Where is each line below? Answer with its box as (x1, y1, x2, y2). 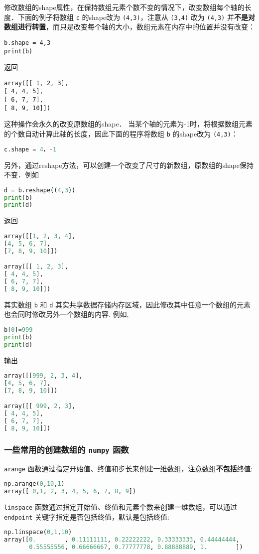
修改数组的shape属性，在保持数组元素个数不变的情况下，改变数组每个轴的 (4, 2, 245, 12)
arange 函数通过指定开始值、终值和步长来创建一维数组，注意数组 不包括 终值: (4, 463, 253, 473)
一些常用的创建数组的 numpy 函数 (4, 443, 129, 455)
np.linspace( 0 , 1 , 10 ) (4, 529, 72, 536)
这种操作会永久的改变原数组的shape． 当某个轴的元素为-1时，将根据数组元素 (4, 119, 253, 129)
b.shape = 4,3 (4, 39, 51, 46)
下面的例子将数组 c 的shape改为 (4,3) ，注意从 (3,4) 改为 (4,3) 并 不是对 (17, 11, 255, 22)
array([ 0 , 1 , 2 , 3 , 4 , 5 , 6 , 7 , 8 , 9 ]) (4, 488, 136, 495)
